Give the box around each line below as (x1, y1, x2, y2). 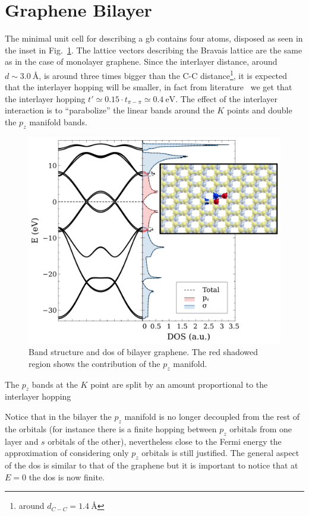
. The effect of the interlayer (175, 92, 278, 105)
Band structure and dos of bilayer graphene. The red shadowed (29, 346, 258, 358)
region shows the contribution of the (29, 357, 160, 369)
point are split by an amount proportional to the (90, 378, 268, 390)
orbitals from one (229, 422, 292, 435)
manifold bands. (29, 115, 87, 128)
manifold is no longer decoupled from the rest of (124, 410, 300, 422)
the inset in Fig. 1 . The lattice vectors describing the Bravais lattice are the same (5, 43, 302, 56)
